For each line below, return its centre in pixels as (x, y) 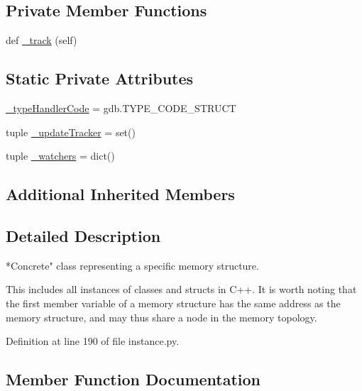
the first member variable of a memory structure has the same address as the (173, 303)
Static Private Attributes (100, 78)
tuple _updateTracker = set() (71, 132)
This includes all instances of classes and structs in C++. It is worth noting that (181, 289)
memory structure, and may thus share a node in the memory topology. (161, 317)
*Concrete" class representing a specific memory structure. (132, 265)
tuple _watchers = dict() (60, 156)
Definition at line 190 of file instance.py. (93, 341)
